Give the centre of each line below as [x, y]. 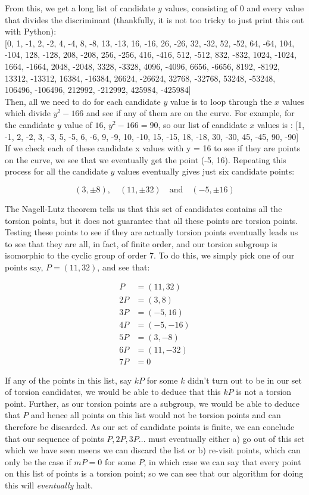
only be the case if [38, 461]
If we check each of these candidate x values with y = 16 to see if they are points [153, 148]
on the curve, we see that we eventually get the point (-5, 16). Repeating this [146, 159]
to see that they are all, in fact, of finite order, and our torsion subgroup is [141, 243]
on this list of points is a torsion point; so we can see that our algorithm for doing [154, 473]
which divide [28, 113]
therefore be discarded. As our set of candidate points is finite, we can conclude [150, 427]
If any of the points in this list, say [68, 380]
